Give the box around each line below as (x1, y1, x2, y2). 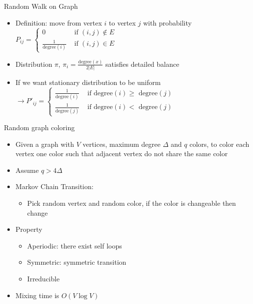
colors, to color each (189, 138, 250, 149)
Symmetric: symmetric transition (27, 257, 126, 267)
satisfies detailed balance (105, 58, 179, 69)
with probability (143, 17, 192, 28)
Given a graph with (15, 138, 74, 149)
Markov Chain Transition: (15, 181, 94, 192)
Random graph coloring (4, 122, 75, 133)
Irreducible (27, 273, 60, 283)
